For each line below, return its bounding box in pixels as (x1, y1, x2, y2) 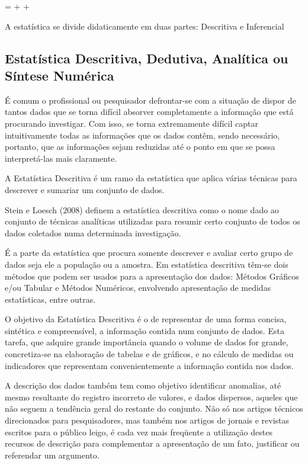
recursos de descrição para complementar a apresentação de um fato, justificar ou (5, 437, 300, 450)
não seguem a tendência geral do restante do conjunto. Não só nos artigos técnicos (5, 402, 303, 415)
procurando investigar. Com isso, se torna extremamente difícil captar (5, 117, 258, 129)
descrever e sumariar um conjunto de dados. (5, 183, 165, 195)
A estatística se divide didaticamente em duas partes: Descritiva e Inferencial (5, 20, 284, 32)
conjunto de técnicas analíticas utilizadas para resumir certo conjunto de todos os (5, 215, 300, 227)
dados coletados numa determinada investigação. (5, 226, 181, 239)
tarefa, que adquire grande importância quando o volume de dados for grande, (5, 336, 288, 348)
